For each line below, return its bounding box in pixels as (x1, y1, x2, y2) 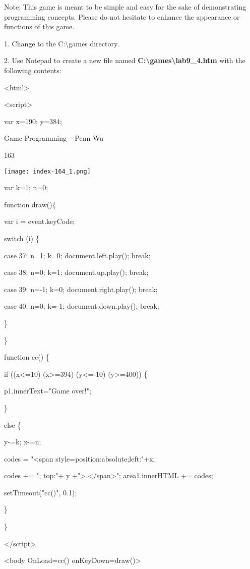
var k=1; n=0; (4, 182, 48, 193)
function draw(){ (4, 199, 56, 209)
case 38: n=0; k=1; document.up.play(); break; (4, 267, 149, 277)
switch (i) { (4, 233, 39, 243)
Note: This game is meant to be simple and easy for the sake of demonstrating (4, 2, 246, 12)
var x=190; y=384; (4, 116, 62, 126)
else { (4, 419, 21, 430)
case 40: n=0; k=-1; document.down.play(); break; (4, 301, 159, 311)
